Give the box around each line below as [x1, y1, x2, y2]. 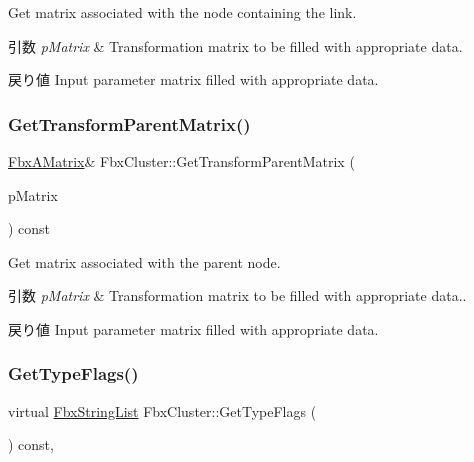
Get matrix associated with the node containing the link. [8, 2, 357, 22]
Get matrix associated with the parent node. [8, 251, 281, 272]
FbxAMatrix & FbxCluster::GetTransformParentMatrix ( [8, 151, 355, 171]
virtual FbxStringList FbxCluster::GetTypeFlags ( [8, 400, 317, 421]
